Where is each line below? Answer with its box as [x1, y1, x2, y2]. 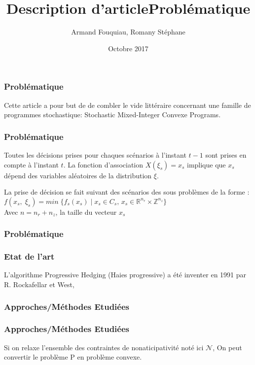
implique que [186, 159, 226, 169]
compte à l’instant [4, 159, 59, 169]
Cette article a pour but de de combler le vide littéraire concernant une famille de [4, 100, 251, 110]
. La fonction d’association [63, 159, 144, 169]
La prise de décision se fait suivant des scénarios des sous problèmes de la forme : [4, 187, 250, 197]
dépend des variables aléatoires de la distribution [4, 170, 152, 180]
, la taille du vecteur [55, 206, 117, 217]
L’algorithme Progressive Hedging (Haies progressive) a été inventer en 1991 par [4, 269, 247, 280]
